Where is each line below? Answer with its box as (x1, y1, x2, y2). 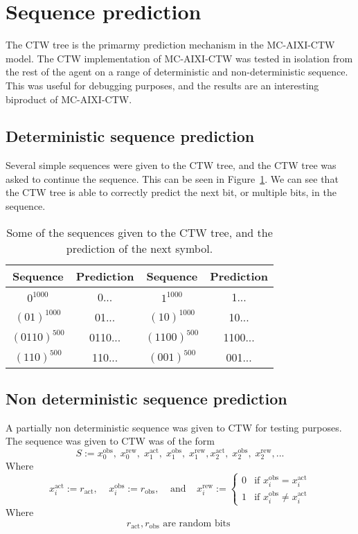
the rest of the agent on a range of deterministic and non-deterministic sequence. (6, 64, 348, 79)
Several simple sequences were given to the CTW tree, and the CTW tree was (6, 158, 337, 172)
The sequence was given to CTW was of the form (6, 434, 215, 448)
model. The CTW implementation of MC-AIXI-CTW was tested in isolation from (6, 51, 353, 65)
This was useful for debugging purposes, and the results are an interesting (6, 78, 319, 92)
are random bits (163, 518, 231, 528)
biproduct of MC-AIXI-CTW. (6, 91, 132, 106)
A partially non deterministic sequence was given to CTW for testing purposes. (6, 420, 342, 434)
